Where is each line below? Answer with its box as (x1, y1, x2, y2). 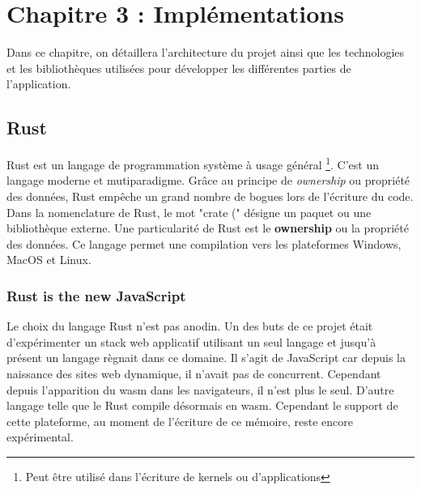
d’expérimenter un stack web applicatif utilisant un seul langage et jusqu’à (6, 333, 376, 350)
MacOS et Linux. (6, 251, 91, 268)
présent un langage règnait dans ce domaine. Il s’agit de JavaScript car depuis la (6, 349, 406, 366)
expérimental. (6, 428, 74, 445)
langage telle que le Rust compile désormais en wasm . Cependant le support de (6, 397, 398, 414)
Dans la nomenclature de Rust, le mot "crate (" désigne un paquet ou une (6, 203, 372, 220)
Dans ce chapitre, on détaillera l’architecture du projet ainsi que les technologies (6, 44, 405, 61)
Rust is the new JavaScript (6, 285, 186, 305)
